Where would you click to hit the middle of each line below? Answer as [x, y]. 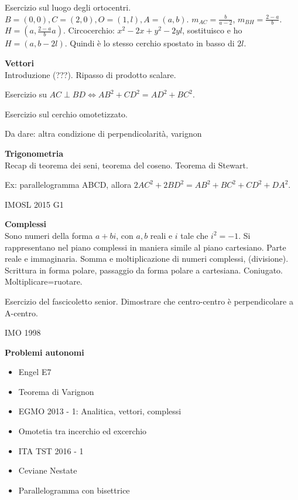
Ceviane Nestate [48, 470]
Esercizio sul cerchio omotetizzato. [66, 114]
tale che [194, 235]
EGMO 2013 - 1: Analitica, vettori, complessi [100, 411]
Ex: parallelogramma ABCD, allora [68, 185]
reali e [161, 235]
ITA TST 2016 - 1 [51, 450]
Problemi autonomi [44, 352]
